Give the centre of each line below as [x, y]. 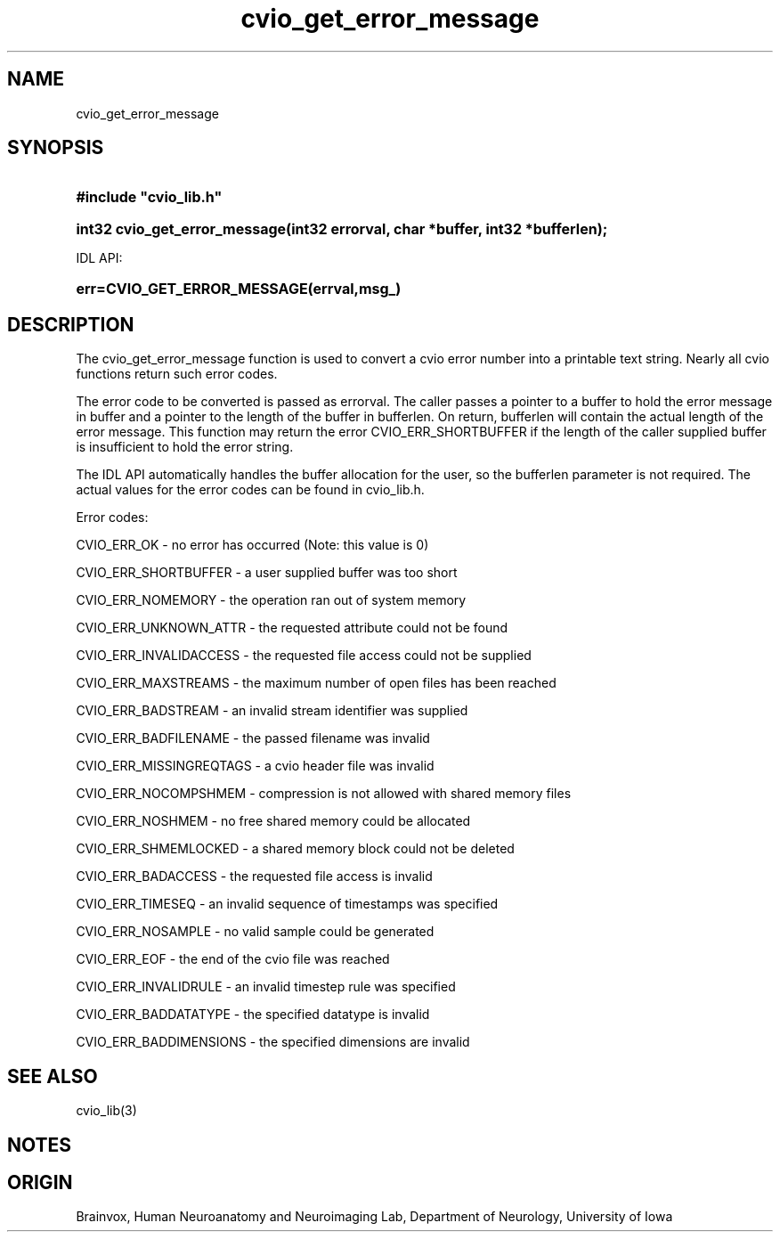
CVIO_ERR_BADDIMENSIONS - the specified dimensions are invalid [273, 1042]
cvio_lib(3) [106, 1111]
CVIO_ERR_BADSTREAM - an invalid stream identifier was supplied [272, 711]
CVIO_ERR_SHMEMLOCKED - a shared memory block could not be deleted [295, 849]
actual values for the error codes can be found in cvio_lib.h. [250, 490]
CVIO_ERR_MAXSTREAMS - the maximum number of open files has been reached [316, 683]
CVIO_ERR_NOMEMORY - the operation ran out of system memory [271, 600]
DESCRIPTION [71, 324]
